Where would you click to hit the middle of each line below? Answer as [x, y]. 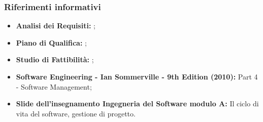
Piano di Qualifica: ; [51, 42]
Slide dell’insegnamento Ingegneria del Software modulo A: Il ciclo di [137, 104]
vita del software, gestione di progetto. [76, 113]
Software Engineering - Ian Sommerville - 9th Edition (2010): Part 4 [137, 76]
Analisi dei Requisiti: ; [56, 26]
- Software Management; [54, 86]
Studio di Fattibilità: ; [55, 59]
